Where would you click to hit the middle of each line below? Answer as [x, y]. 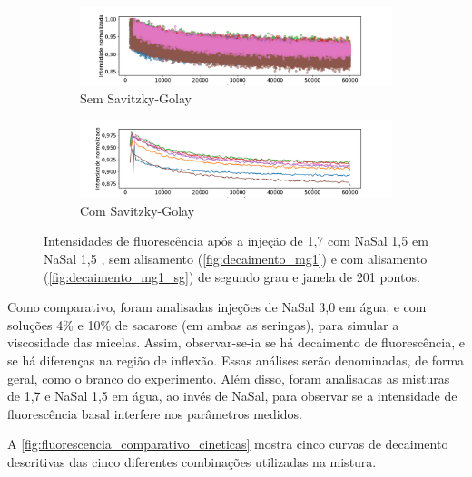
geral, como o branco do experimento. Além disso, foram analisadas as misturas [229, 378]
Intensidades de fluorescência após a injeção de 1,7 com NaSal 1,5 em [236, 241]
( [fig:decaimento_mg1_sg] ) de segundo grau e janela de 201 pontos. [232, 276]
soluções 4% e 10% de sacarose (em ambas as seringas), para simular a [203, 324]
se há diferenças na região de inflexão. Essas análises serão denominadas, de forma [236, 360]
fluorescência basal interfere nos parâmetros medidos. [155, 413]
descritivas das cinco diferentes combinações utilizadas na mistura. [192, 461]
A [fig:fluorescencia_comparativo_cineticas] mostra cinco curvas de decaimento [228, 444]
